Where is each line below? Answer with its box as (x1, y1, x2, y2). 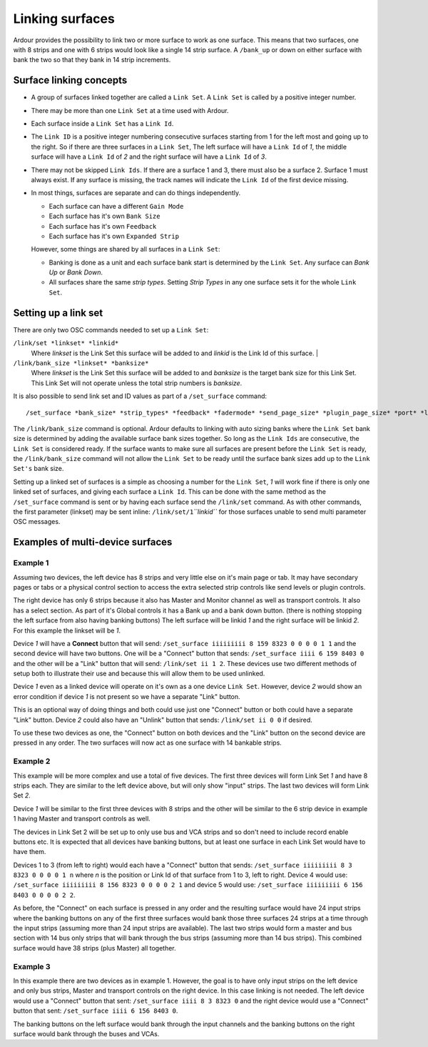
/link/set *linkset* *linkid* (13, 339, 119, 347)
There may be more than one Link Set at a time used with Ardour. (31, 106, 229, 114)
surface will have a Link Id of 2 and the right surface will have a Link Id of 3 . (31, 152, 267, 161)
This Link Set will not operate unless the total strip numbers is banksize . (31, 379, 243, 387)
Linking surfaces (13, 11, 116, 26)
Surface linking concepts (13, 74, 128, 86)
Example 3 (13, 961, 51, 971)
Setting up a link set (13, 307, 103, 319)
